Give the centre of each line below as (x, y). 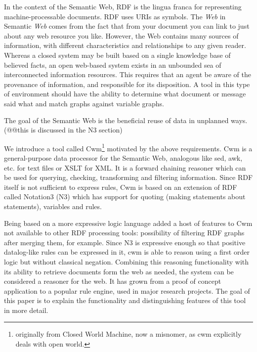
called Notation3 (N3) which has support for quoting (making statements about (125, 197)
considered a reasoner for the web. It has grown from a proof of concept (113, 281)
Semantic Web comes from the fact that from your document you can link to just (127, 26)
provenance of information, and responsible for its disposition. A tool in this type (127, 84)
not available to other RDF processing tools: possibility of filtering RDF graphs (124, 233)
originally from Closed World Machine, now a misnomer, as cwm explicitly (128, 334)
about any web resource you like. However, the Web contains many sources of (121, 35)
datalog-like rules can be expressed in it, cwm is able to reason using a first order (127, 252)
